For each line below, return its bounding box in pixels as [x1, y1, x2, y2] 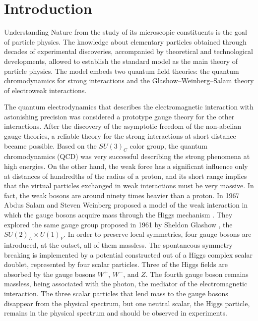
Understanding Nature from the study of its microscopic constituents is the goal [4, 27, 247, 37]
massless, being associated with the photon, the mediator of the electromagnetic [4, 278, 248, 289]
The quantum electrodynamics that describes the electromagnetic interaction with [4, 102, 254, 112]
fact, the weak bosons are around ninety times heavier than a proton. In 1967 [4, 190, 240, 200]
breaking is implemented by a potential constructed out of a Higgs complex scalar [4, 249, 253, 260]
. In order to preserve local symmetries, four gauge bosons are [64, 229, 252, 239]
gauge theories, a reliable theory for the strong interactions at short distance [4, 131, 236, 141]
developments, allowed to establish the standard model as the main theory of [4, 55, 238, 66]
